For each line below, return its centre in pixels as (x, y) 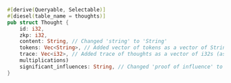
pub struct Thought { (38, 22)
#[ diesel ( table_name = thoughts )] (57, 16)
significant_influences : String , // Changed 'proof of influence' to (121, 67)
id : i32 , (32, 29)
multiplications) (44, 61)
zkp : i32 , (34, 35)
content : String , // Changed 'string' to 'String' (93, 41)
